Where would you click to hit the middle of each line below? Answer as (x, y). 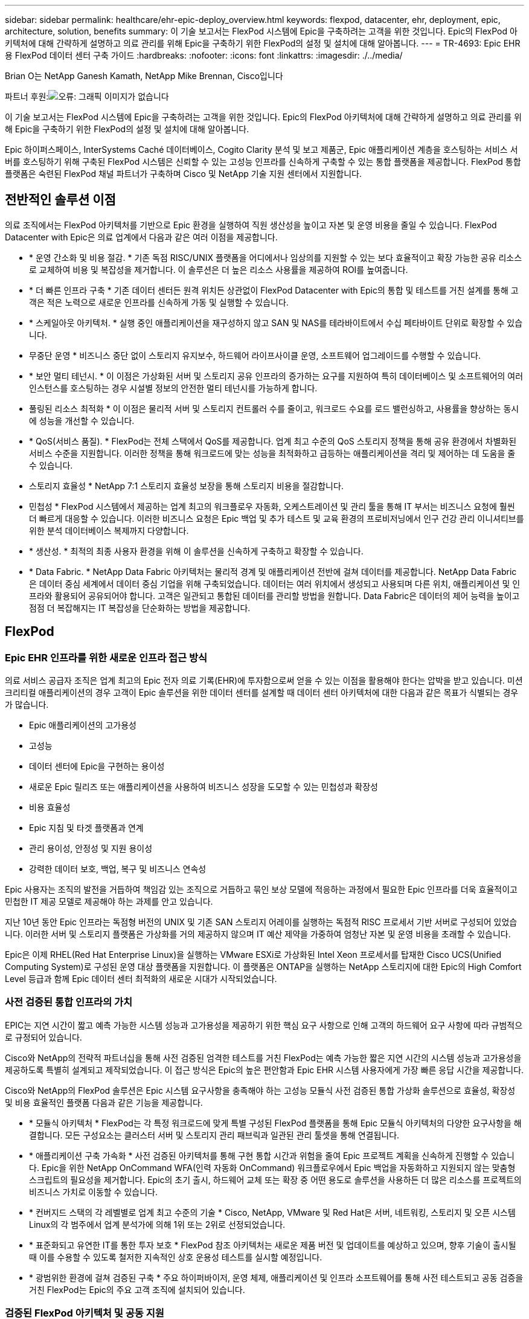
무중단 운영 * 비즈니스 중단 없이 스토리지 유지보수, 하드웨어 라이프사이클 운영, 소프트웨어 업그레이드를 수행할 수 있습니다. (255, 355)
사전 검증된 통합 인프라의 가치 (69, 1002)
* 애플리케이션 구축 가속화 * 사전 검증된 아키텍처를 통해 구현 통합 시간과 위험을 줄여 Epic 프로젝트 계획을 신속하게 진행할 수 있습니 (272, 1155)
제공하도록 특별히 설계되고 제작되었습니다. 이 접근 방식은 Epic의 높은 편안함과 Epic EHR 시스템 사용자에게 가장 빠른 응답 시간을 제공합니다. (264, 1070)
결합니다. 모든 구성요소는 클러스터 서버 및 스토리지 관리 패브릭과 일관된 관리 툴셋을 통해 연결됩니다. (214, 1135)
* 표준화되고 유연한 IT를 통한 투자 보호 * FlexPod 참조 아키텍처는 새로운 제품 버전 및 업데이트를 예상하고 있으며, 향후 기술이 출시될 (273, 1245)
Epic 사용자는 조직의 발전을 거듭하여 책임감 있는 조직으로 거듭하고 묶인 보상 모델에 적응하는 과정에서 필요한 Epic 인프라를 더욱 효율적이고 (261, 890)
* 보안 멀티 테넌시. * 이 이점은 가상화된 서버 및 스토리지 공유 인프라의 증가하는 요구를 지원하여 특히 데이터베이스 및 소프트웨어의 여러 (276, 376)
